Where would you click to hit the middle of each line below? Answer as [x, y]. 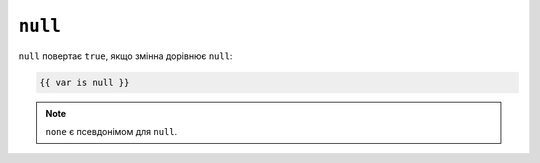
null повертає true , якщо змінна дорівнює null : [125, 56]
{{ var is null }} [84, 82]
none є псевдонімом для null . [111, 131]
